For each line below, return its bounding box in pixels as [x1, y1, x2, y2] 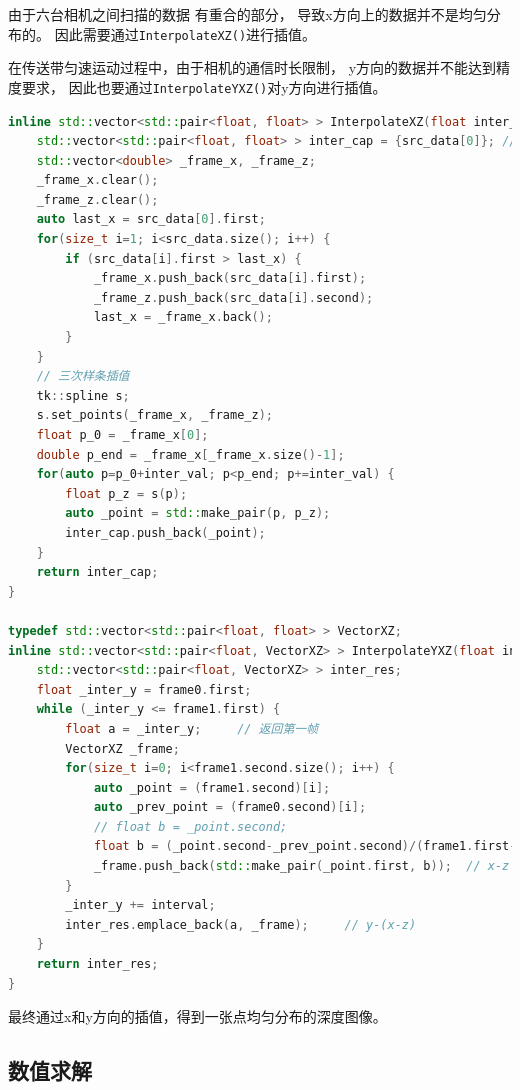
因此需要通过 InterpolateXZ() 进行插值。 [54, 23, 317, 44]
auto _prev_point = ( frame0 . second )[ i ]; [93, 800, 367, 815]
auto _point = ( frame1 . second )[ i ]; [93, 780, 331, 795]
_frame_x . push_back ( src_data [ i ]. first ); [93, 271, 367, 286]
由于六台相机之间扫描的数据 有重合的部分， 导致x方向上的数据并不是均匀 [8, 4, 487, 24]
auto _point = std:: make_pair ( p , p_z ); [65, 506, 331, 521]
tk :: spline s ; [36, 388, 130, 403]
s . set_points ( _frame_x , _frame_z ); [36, 408, 273, 423]
